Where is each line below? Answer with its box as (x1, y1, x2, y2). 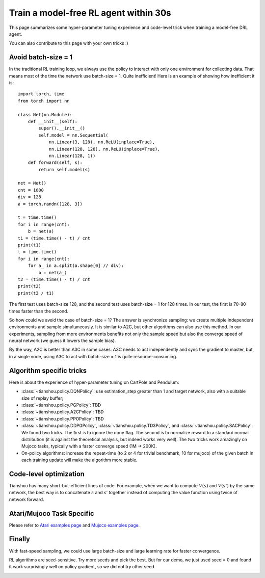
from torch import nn (18, 98, 70, 104)
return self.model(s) (38, 167, 91, 172)
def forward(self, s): (27, 160, 83, 165)
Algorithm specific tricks (9, 366, 87, 375)
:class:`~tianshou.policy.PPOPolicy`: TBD (21, 416, 104, 421)
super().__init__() (38, 126, 85, 131)
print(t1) (18, 242, 41, 248)
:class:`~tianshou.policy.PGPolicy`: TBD (21, 402, 101, 408)
